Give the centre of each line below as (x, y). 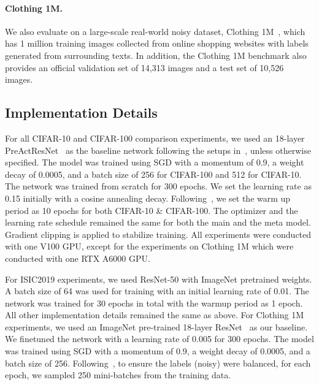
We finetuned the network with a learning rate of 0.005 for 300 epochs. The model (159, 339)
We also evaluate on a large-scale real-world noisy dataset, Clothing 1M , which (155, 31)
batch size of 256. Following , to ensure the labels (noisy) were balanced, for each (158, 363)
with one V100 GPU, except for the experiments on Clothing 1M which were (149, 246)
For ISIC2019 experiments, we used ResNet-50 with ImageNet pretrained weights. (159, 279)
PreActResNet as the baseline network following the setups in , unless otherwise (158, 150)
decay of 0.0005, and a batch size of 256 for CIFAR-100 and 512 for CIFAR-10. (153, 174)
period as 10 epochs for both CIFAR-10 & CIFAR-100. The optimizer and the (152, 210)
